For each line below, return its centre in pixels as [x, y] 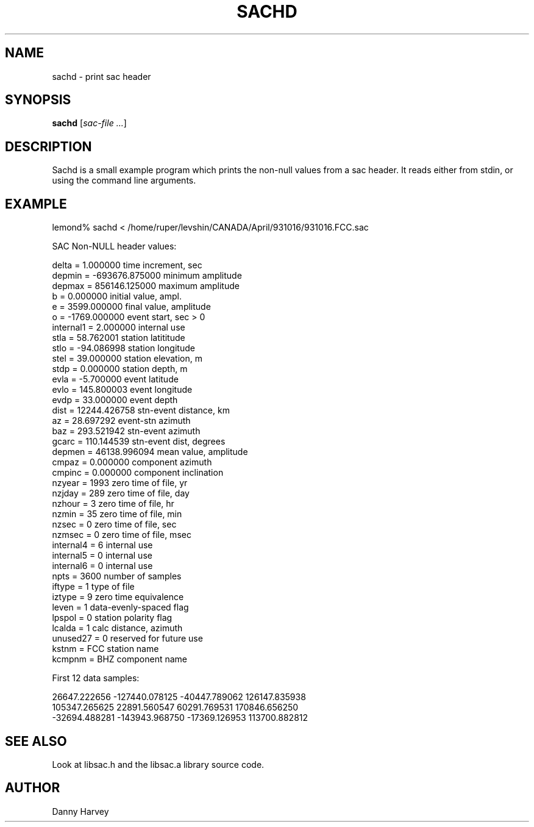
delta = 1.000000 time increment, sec [127, 265]
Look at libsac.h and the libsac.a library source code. [158, 764]
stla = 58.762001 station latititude [119, 338]
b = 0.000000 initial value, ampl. [117, 296]
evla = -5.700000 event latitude [115, 379]
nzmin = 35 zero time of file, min [117, 514]
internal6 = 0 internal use [102, 566]
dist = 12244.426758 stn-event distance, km [141, 410]
